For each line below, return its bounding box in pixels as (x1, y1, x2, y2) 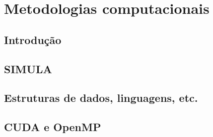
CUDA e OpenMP (4, 119, 101, 135)
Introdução (4, 32, 62, 47)
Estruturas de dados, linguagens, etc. (4, 90, 198, 105)
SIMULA (4, 61, 52, 76)
